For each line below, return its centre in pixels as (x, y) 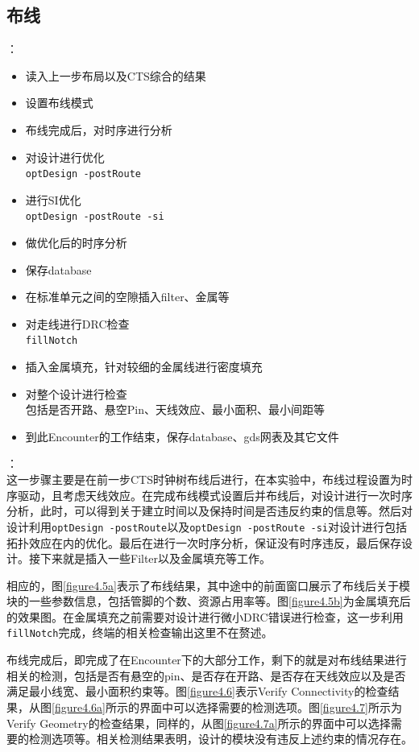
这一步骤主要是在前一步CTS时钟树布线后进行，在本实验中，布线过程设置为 (204, 479)
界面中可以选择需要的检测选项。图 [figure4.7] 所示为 (270, 707)
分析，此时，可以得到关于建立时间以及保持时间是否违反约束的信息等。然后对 (209, 511)
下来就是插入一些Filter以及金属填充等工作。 (156, 558)
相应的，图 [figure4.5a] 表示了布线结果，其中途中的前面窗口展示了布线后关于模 (208, 585)
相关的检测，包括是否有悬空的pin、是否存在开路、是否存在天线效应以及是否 (206, 675)
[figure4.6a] (79, 707)
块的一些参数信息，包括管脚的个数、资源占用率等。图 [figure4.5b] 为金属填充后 (209, 601)
